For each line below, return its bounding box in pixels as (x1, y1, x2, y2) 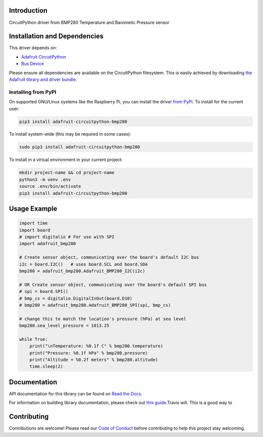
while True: (19, 337, 48, 342)
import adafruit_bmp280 (19, 241, 76, 246)
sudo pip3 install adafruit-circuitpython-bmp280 (19, 144, 140, 150)
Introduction (9, 6, 48, 15)
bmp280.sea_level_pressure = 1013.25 (19, 323, 110, 329)
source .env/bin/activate (19, 183, 81, 189)
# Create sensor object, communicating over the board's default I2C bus (19, 255, 199, 260)
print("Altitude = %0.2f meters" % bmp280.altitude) (29, 357, 158, 363)
